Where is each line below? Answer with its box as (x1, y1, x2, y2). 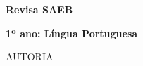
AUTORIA (6, 49, 54, 64)
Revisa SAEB (6, 2, 73, 16)
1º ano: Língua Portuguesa (6, 25, 138, 40)
